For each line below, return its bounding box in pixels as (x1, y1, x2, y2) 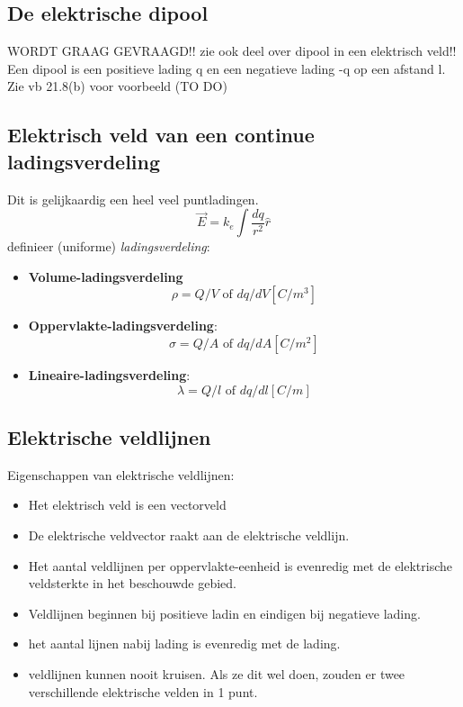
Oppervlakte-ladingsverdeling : (28, 316, 218, 335)
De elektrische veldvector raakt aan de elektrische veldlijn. (28, 525, 350, 544)
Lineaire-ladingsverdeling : (28, 365, 191, 384)
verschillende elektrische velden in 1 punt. (28, 682, 258, 701)
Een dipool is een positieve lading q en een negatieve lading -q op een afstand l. (7, 59, 446, 77)
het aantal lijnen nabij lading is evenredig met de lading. (28, 634, 341, 653)
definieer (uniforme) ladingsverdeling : (7, 237, 210, 256)
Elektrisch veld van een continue (7, 121, 315, 149)
